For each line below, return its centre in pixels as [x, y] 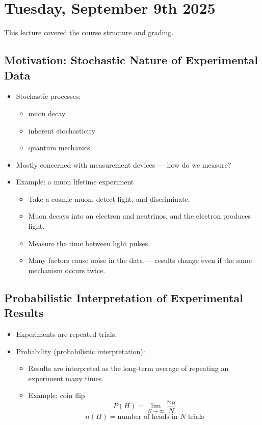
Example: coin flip [57, 395]
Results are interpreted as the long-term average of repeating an [128, 368]
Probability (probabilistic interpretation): [81, 351]
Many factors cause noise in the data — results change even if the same [140, 260]
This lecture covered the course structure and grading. [89, 32]
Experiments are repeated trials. [67, 334]
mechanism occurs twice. [67, 270]
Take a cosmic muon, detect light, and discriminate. [109, 198]
